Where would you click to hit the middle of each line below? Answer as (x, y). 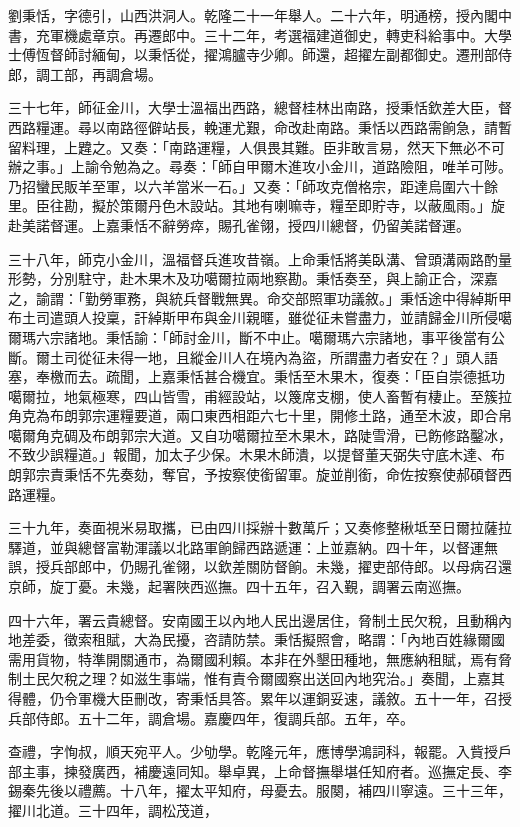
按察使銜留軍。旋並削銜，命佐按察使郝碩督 (357, 474)
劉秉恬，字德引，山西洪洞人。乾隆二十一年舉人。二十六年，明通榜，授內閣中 (260, 15)
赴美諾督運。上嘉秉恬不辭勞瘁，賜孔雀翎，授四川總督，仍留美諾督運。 (239, 224)
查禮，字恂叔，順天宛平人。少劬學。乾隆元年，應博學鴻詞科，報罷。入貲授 (253, 751)
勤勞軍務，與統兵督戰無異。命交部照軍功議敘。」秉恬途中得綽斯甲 (298, 297)
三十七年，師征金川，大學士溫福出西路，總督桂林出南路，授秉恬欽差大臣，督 (260, 107)
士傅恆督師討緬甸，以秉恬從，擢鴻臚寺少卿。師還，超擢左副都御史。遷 (239, 54)
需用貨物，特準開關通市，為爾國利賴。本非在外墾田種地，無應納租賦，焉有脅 (260, 658)
